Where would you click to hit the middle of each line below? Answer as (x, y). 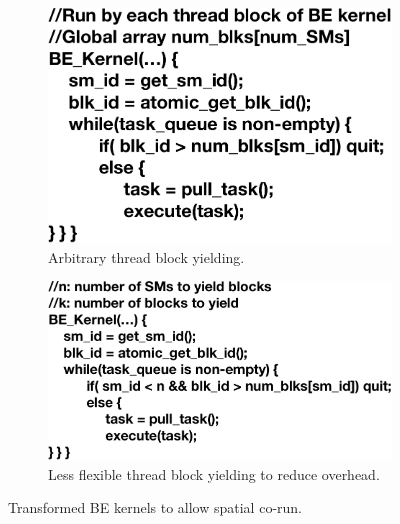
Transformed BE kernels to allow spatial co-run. (155, 507)
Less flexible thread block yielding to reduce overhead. (214, 473)
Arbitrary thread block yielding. (146, 256)
